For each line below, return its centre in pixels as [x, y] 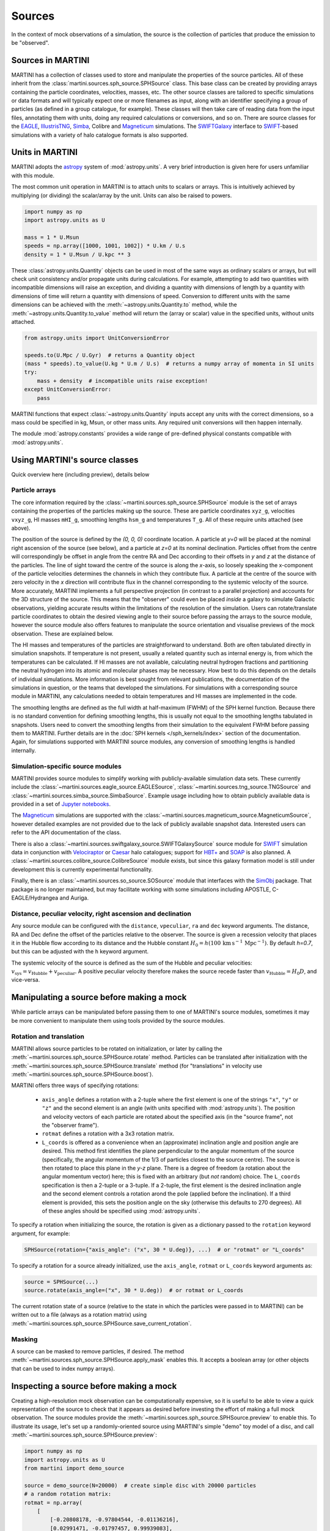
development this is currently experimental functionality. [82, 869]
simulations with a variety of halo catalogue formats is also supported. [100, 135]
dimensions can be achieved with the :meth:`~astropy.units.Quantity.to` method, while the [124, 305]
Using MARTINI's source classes [75, 460]
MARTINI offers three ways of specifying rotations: [75, 1085]
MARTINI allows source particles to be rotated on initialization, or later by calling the [117, 1048]
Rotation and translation [48, 1036]
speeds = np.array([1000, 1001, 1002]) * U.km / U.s [105, 246]
